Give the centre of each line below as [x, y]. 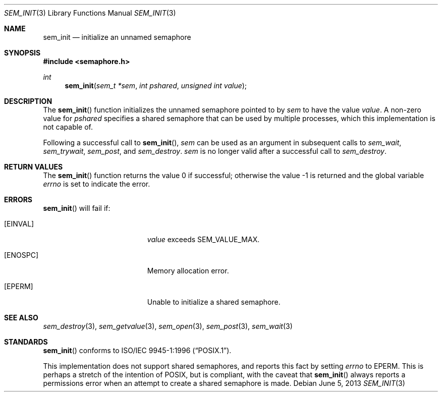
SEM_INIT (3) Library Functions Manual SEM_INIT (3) [90, 13]
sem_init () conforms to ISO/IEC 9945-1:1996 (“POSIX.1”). [137, 350]
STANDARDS [26, 342]
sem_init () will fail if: [77, 208]
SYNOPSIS [22, 53]
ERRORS [18, 200]
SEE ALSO [21, 318]
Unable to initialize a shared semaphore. [214, 302]
